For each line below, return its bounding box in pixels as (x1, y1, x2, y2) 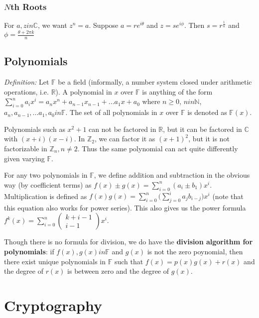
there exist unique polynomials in (4, 256, 106, 266)
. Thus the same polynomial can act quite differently (77, 143, 238, 153)
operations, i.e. (4, 86, 49, 97)
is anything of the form (142, 86, 213, 97)
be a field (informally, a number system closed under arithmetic (58, 77, 252, 87)
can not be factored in (89, 123, 156, 134)
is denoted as (187, 107, 227, 117)
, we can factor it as (94, 133, 155, 144)
